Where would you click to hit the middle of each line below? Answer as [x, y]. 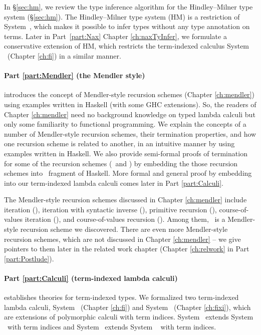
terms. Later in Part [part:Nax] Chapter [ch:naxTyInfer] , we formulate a [115, 36]
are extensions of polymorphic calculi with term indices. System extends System [129, 317]
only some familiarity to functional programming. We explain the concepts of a [125, 124]
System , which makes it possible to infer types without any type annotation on [127, 26]
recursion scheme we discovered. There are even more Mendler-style [124, 229]
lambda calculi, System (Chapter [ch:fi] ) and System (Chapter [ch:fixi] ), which [127, 307]
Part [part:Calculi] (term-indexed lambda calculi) [91, 278]
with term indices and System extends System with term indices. [112, 327]
